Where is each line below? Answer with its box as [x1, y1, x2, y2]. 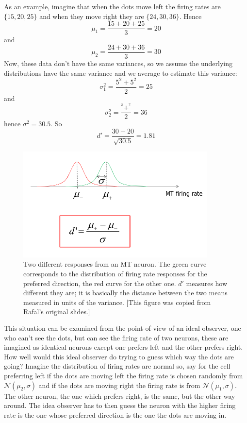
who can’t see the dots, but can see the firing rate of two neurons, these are [4, 332, 229, 342]
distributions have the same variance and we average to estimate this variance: [4, 68, 237, 78]
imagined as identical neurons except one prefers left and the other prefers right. [4, 342, 243, 352]
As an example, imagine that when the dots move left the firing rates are [4, 1, 221, 11]
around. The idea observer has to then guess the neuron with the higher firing [4, 400, 236, 410]
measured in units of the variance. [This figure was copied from [23, 297, 211, 307]
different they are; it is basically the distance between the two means [23, 288, 228, 298]
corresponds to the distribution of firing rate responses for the [23, 269, 207, 279]
